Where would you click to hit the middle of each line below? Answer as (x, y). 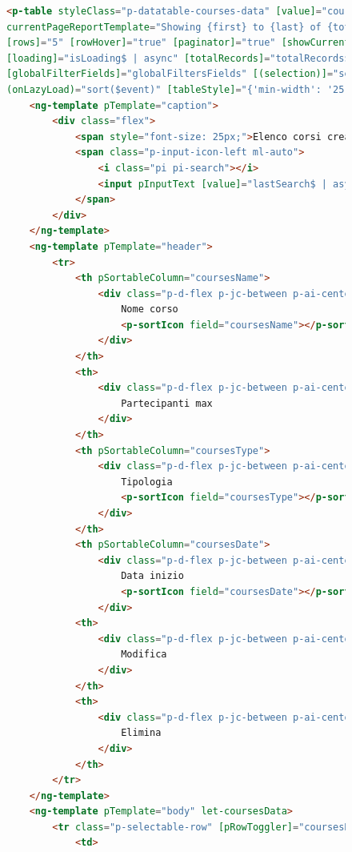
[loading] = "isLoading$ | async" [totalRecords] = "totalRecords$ (178, 58)
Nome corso (150, 309)
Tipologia (147, 482)
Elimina (141, 733)
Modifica (144, 655)
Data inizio (152, 576)
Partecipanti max (167, 403)
